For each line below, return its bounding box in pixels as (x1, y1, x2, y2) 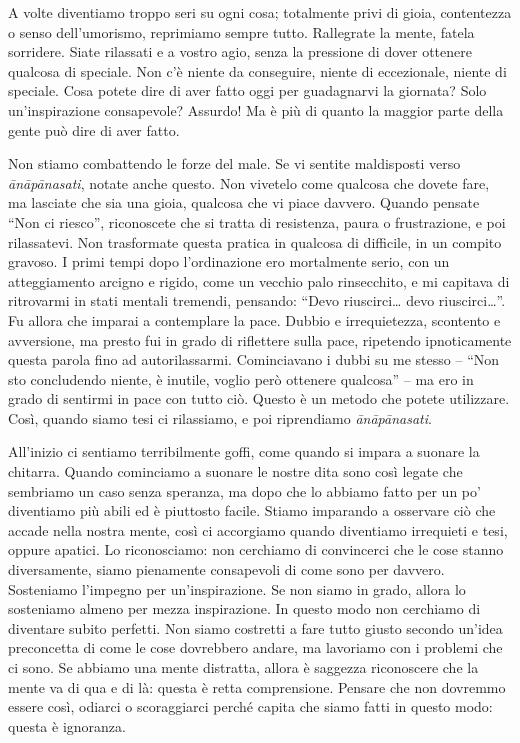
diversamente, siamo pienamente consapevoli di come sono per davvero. (8, 559, 445, 580)
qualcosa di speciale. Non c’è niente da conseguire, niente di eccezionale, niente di (8, 60, 507, 81)
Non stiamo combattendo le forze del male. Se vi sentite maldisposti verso (8, 153, 461, 174)
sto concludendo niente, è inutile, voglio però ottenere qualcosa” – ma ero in (8, 368, 474, 389)
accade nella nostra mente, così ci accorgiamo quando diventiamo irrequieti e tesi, (8, 519, 508, 540)
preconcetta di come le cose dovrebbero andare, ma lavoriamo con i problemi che (8, 637, 503, 658)
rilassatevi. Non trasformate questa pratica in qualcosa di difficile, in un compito (8, 231, 502, 252)
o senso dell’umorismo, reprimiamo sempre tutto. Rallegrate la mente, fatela (8, 21, 475, 42)
